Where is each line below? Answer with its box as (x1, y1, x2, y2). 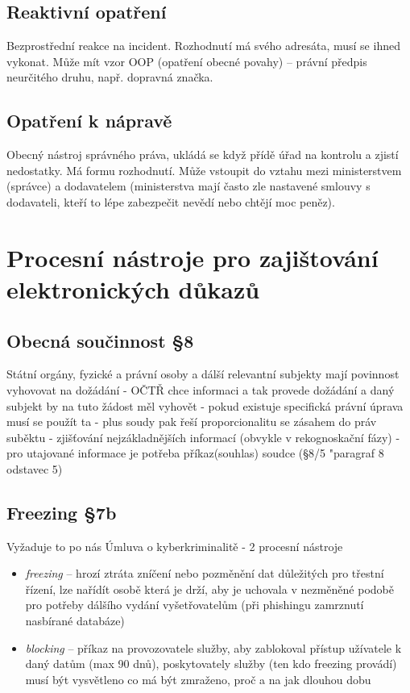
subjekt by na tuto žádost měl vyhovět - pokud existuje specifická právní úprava (6, 397, 404, 414)
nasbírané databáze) (25, 612, 125, 629)
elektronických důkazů (6, 272, 260, 305)
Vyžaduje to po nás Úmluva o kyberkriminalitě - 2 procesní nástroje (6, 537, 343, 554)
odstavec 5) (6, 460, 63, 477)
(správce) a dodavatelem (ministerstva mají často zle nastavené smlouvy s (6, 177, 371, 194)
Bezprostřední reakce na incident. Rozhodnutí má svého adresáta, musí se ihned (6, 37, 400, 54)
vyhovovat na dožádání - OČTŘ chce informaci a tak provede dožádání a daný (6, 381, 395, 398)
